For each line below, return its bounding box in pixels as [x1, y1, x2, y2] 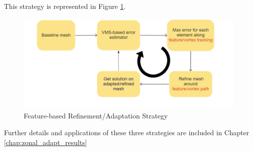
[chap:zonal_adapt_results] [4, 137, 87, 147]
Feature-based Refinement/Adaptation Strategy [24, 111, 168, 121]
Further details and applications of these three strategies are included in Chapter [4, 127, 249, 138]
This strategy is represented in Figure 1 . [4, 1, 126, 11]
